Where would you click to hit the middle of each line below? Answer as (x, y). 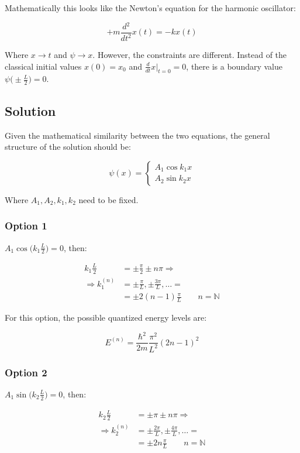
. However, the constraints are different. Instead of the (190, 55)
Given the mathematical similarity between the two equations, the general (137, 135)
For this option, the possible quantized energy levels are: (106, 318)
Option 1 (26, 226)
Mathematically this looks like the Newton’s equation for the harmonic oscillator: (150, 8)
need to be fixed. (108, 199)
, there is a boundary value (234, 66)
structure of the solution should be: (68, 147)
